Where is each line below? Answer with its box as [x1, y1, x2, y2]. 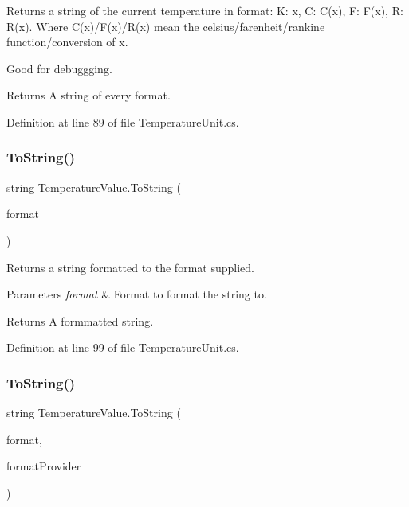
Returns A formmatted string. [6, 312, 154, 329]
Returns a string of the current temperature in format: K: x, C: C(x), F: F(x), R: [6, 2, 403, 18]
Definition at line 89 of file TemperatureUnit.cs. [6, 113, 239, 130]
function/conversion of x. [6, 33, 128, 50]
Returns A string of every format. [6, 87, 171, 103]
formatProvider [6, 458, 81, 474]
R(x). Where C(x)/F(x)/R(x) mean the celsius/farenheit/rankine [6, 18, 325, 34]
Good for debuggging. [6, 60, 112, 76]
